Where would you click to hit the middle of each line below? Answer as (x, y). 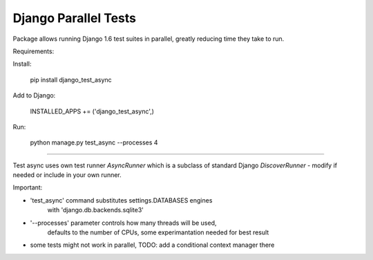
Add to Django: (34, 95)
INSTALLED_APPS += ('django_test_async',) (92, 111)
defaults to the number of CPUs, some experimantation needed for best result (158, 232)
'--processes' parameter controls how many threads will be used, (123, 223)
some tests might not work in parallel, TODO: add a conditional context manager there (152, 245)
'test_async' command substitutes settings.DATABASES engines (121, 200)
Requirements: (34, 51)
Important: (28, 187)
